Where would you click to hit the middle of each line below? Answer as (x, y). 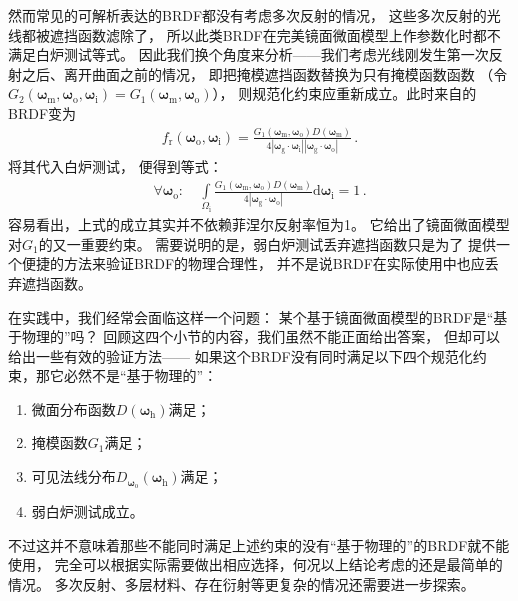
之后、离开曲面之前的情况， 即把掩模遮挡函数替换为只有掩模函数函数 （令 (264, 73)
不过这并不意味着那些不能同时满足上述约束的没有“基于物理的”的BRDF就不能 (259, 544)
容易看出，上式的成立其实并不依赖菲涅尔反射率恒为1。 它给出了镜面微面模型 (259, 224)
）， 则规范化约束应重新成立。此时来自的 (344, 93)
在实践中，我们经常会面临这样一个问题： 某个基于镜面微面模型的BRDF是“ (251, 316)
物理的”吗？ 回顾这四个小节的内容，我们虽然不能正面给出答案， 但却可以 (260, 336)
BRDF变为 (42, 112)
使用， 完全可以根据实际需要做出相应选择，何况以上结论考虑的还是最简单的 (255, 564)
